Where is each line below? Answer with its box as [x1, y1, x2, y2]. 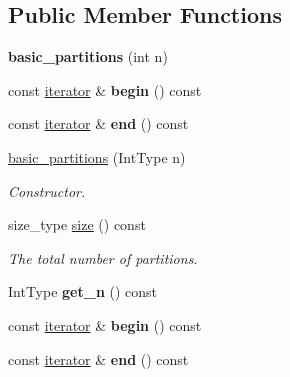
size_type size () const [8, 214, 146, 235]
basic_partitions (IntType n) [8, 146, 186, 167]
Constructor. [8, 180, 86, 201]
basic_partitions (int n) [8, 46, 168, 67]
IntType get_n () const [8, 281, 158, 302]
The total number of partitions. [8, 247, 198, 268]
